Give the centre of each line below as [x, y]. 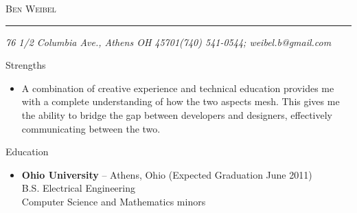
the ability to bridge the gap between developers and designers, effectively [177, 114]
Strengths [26, 65]
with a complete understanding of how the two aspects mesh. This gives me [181, 101]
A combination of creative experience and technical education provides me [178, 88]
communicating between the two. [91, 128]
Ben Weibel [31, 8]
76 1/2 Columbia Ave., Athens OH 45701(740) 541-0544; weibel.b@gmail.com [169, 42]
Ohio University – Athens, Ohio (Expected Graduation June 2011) [167, 174]
